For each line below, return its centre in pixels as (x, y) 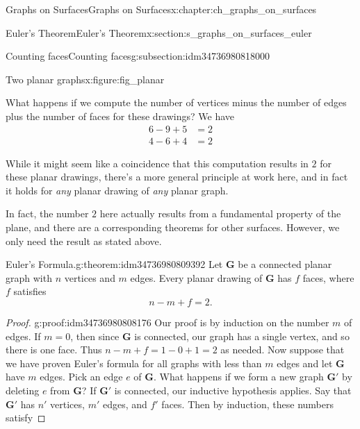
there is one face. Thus (54, 350)
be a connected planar (285, 264)
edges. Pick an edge (81, 377)
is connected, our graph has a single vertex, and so (242, 336)
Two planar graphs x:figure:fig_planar (85, 79)
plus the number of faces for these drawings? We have (120, 116)
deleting (23, 390)
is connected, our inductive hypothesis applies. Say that (233, 390)
